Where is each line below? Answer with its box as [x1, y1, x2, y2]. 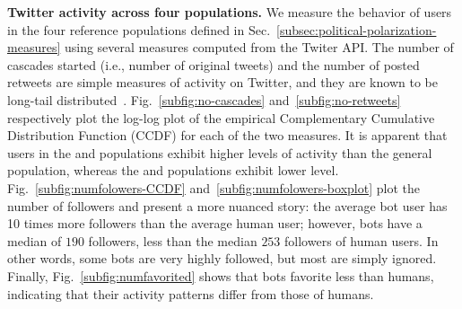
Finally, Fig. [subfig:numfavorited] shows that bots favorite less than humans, [7, 266, 434, 285]
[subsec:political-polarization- [276, 20, 437, 39]
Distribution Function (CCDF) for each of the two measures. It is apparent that [7, 126, 448, 145]
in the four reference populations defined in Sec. [7, 20, 271, 39]
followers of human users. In [284, 231, 439, 250]
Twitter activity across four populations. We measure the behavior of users [7, 3, 452, 21]
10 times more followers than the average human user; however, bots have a [7, 214, 423, 233]
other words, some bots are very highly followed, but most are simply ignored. [7, 249, 437, 268]
